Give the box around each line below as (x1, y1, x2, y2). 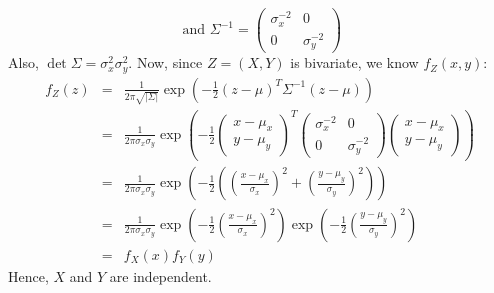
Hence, (8, 265, 49, 286)
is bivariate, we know (290, 52, 419, 73)
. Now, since (128, 52, 203, 73)
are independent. (109, 265, 212, 286)
